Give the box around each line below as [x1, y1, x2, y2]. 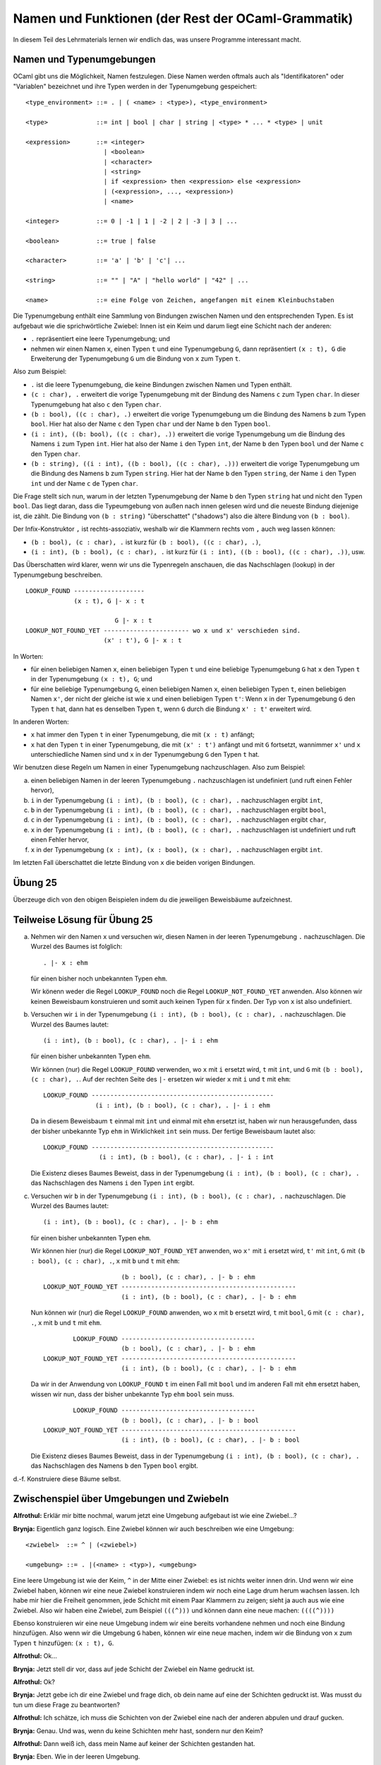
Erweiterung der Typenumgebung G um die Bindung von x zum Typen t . [30, 354, 241, 363]
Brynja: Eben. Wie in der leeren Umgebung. [13, 1752, 140, 1761]
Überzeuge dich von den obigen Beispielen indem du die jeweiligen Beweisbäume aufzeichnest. [13, 895, 293, 904]
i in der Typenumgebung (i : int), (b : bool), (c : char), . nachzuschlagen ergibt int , [30, 796, 323, 804]
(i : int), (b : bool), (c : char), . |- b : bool [121, 1436, 300, 1444]
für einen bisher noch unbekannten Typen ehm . [30, 974, 168, 983]
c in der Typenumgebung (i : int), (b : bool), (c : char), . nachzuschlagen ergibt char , [30, 815, 327, 824]
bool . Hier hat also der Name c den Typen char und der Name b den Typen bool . [30, 420, 271, 429]
